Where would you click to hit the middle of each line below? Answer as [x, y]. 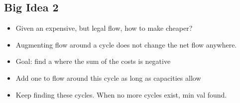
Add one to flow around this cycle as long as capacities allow [108, 77]
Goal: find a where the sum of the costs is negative [93, 61]
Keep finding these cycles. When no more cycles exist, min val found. [121, 94]
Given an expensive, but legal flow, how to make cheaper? [104, 28]
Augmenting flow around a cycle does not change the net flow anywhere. [126, 44]
